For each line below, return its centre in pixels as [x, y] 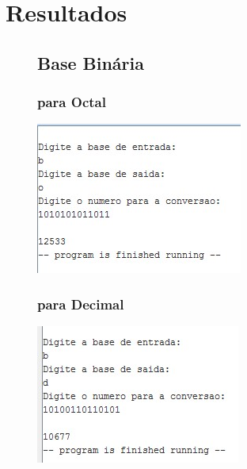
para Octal [72, 102]
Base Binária [91, 62]
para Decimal [81, 304]
